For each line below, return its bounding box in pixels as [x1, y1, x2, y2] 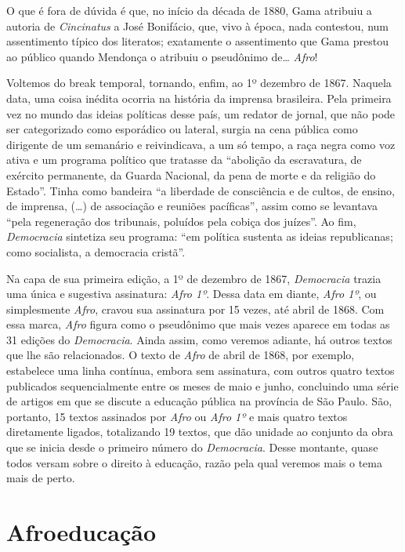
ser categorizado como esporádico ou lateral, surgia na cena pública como [6, 121, 358, 137]
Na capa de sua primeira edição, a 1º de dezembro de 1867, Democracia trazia [6, 270, 381, 286]
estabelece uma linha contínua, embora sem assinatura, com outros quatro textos [6, 362, 395, 379]
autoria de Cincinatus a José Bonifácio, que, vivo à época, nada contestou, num [6, 17, 389, 34]
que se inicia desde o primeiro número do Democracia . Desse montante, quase [6, 439, 378, 456]
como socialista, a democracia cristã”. [6, 243, 186, 260]
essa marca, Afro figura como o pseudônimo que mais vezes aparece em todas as [6, 316, 390, 332]
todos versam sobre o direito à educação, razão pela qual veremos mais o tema [6, 454, 383, 470]
